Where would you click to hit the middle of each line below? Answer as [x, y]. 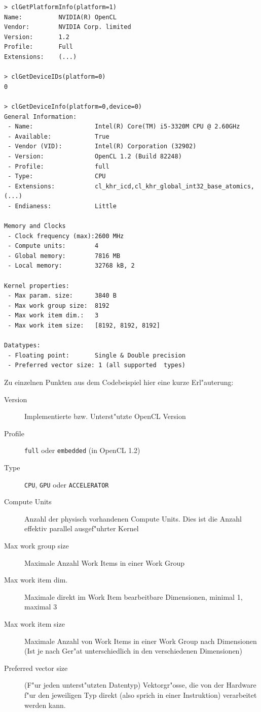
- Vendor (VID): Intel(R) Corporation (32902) [102, 147]
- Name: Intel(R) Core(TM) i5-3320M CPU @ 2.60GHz [124, 127]
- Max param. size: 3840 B [62, 296]
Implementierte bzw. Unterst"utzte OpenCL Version [105, 416]
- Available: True [59, 136]
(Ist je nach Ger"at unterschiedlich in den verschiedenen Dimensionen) [133, 651]
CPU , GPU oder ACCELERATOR [67, 484]
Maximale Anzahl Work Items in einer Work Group [105, 562]
